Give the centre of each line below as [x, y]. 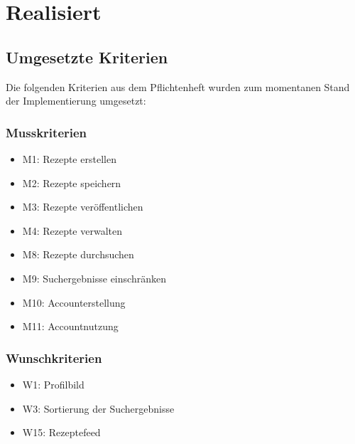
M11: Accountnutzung [70, 326]
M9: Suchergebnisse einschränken [94, 278]
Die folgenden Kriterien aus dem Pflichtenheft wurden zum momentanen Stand [178, 86]
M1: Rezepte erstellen [69, 158]
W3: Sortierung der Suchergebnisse [98, 408]
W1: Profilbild [53, 384]
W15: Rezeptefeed [61, 432]
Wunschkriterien [54, 358]
